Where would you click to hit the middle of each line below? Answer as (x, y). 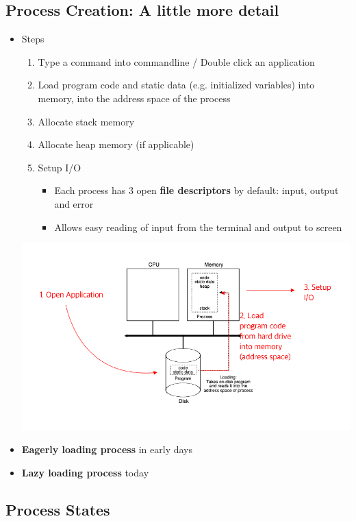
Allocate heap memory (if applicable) (116, 144)
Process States (58, 509)
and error (74, 203)
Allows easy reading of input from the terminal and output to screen (198, 227)
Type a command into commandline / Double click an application (176, 61)
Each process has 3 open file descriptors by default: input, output (196, 190)
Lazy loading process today (85, 472)
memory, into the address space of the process (134, 98)
